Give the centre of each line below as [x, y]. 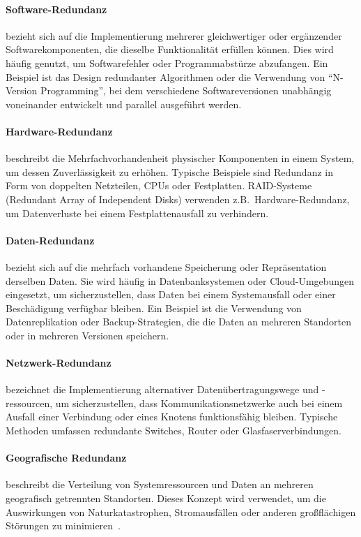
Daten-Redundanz [50, 240]
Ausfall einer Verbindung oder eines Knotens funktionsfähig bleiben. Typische [172, 417]
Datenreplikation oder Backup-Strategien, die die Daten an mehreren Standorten [178, 322]
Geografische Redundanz [66, 458]
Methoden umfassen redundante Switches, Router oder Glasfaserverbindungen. [174, 431]
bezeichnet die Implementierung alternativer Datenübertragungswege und [162, 389]
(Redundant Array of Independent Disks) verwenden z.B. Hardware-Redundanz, [178, 199]
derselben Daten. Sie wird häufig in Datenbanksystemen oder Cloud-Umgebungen [180, 280]
